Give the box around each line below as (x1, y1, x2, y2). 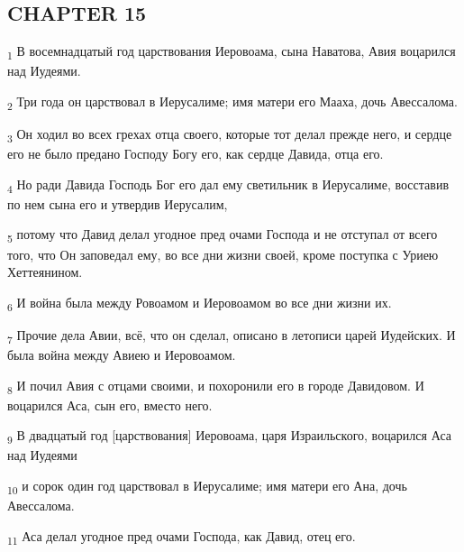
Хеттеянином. (7, 262, 83, 281)
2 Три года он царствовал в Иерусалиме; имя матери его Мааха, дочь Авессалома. (7, 91, 458, 113)
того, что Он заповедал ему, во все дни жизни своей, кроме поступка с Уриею (7, 244, 439, 263)
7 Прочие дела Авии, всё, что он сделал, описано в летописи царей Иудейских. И (7, 325, 456, 346)
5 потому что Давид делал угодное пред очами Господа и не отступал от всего (7, 225, 438, 246)
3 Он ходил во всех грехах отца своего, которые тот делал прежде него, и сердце (7, 124, 452, 145)
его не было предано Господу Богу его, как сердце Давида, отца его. (7, 144, 384, 163)
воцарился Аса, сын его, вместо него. (7, 395, 213, 414)
